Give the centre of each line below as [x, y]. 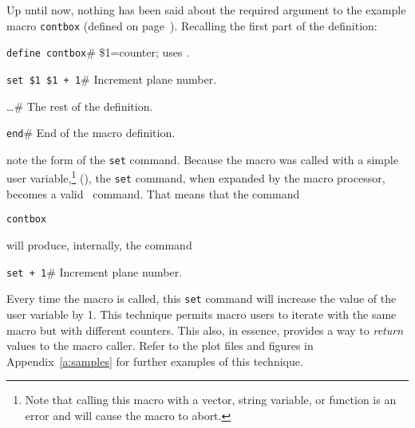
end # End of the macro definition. [91, 133]
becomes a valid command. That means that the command [153, 193]
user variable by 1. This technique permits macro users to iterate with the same [202, 314]
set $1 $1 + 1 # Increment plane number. [112, 79]
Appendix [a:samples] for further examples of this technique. [155, 361]
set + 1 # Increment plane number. [95, 271]
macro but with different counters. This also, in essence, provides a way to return [205, 330]
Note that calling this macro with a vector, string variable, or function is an [211, 400]
